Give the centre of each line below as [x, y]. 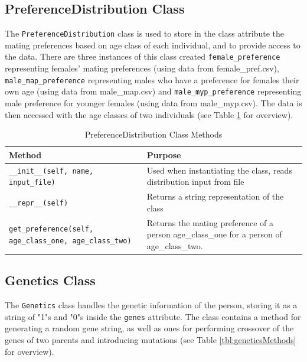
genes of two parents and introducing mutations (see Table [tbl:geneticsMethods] [151, 340]
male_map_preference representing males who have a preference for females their [152, 79]
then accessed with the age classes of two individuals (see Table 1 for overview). [149, 114]
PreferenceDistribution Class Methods [153, 134]
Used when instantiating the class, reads [219, 170]
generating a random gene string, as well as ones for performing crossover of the [149, 328]
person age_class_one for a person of [214, 234]
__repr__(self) [39, 203]
